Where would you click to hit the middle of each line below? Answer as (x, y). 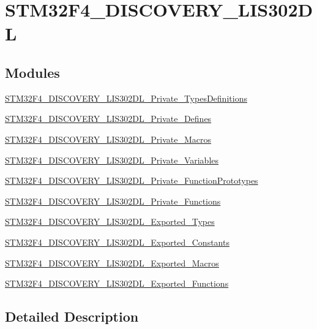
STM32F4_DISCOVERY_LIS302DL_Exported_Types (110, 221)
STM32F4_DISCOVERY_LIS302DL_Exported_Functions (117, 283)
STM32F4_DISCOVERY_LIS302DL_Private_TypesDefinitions (126, 98)
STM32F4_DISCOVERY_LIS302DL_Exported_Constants (117, 242)
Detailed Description (72, 316)
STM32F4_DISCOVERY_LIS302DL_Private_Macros (108, 139)
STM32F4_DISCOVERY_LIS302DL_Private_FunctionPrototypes (132, 180)
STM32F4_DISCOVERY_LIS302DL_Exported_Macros (112, 263)
